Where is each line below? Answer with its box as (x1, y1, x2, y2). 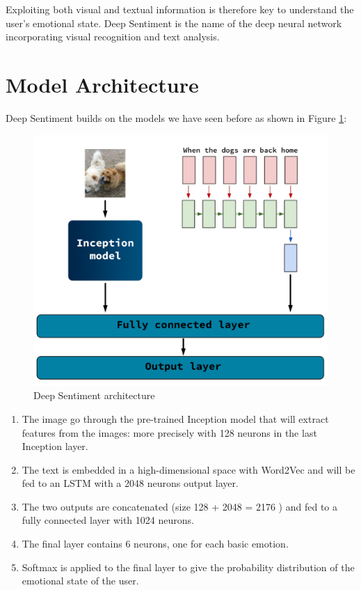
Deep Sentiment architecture (33, 388, 155, 403)
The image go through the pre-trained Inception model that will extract (22, 411, 329, 426)
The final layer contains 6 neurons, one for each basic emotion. (22, 536, 289, 551)
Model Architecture (6, 70, 199, 98)
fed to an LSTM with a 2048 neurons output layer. (22, 476, 239, 490)
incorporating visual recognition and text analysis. (6, 29, 220, 44)
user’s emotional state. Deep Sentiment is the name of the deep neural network (6, 15, 342, 30)
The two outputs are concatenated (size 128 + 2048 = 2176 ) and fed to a (22, 499, 337, 513)
